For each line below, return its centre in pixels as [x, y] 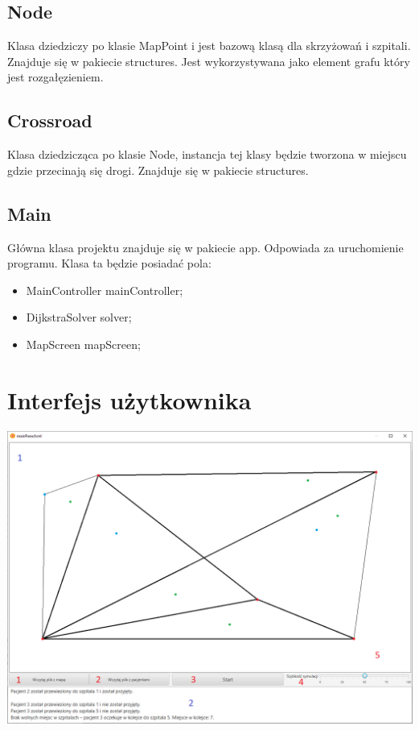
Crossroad [50, 120]
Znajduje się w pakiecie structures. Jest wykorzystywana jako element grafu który [209, 61]
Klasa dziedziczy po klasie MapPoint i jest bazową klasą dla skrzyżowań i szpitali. [209, 46]
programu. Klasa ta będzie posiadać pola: [109, 263]
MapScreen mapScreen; [83, 344]
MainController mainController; [105, 290]
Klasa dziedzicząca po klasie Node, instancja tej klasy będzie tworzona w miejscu [207, 154]
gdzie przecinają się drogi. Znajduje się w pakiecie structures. [158, 170]
